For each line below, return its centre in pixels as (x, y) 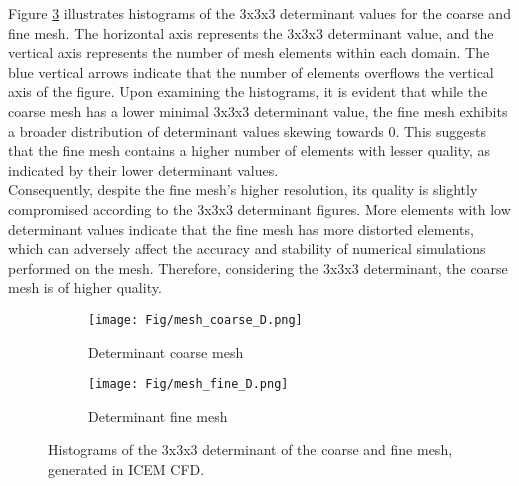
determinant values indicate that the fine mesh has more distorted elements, (241, 228)
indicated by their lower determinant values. (143, 169)
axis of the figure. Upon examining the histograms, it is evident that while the (248, 91)
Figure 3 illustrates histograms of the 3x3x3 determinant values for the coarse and (259, 13)
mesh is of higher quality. (85, 287)
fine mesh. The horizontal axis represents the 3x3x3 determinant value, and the (251, 32)
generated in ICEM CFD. (126, 469)
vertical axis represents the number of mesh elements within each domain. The (249, 52)
